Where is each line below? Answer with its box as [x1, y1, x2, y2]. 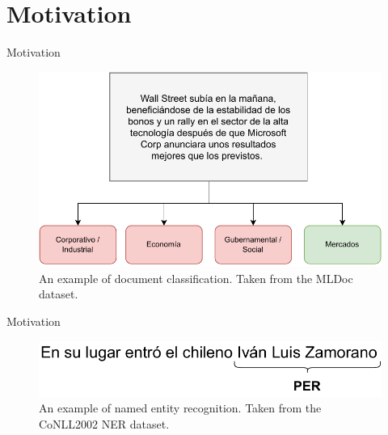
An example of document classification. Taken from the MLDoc [39, 269, 353, 286]
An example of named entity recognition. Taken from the [39, 399, 322, 416]
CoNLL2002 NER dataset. [39, 415, 170, 432]
